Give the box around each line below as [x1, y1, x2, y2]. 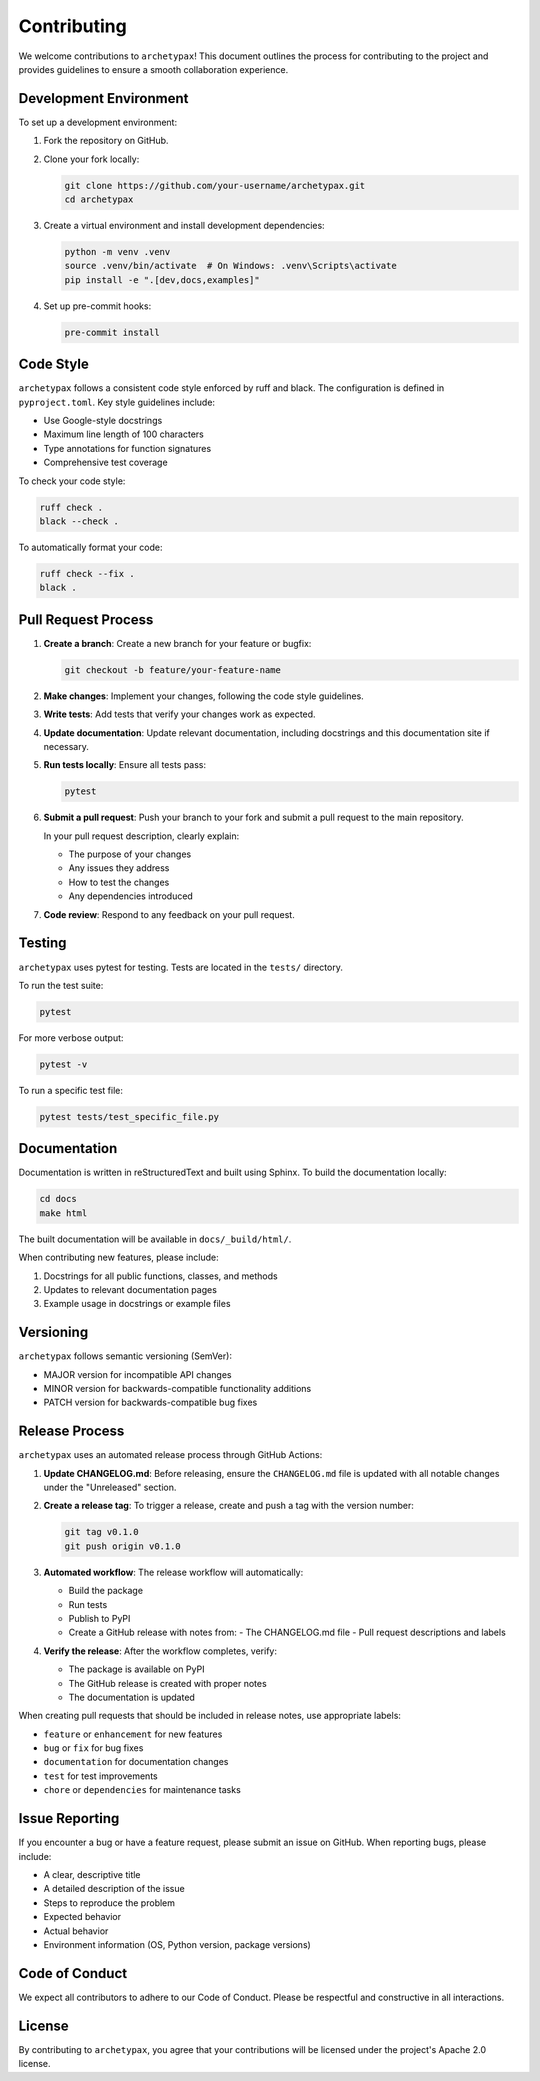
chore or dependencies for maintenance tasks [43, 1784, 242, 1796]
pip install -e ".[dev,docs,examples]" [64, 274, 260, 285]
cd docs [39, 1193, 77, 1205]
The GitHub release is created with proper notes [68, 1677, 267, 1689]
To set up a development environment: [18, 116, 178, 128]
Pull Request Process [18, 611, 154, 628]
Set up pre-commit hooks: [43, 300, 152, 312]
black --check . [39, 515, 120, 527]
